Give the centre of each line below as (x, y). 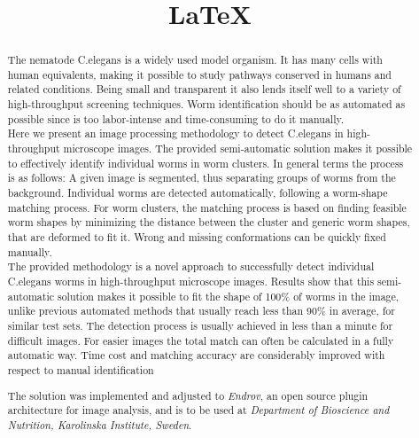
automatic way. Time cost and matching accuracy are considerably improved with (196, 355)
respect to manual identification (81, 369)
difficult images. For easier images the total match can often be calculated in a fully (201, 340)
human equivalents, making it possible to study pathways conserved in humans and (199, 74)
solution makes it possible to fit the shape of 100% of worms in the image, (228, 296)
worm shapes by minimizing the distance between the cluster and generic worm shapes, (209, 222)
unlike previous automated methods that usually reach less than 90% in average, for (201, 311)
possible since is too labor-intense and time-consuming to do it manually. (176, 118)
